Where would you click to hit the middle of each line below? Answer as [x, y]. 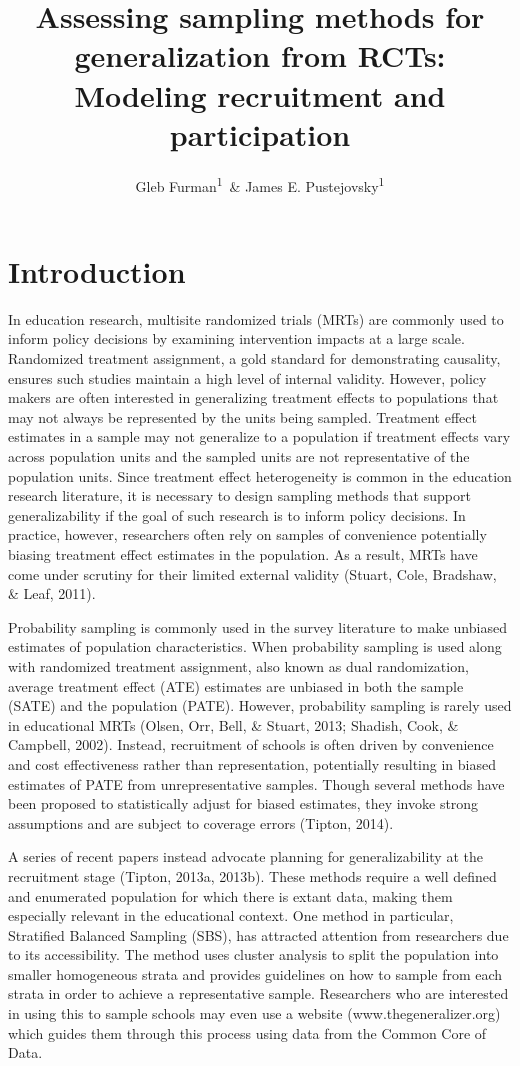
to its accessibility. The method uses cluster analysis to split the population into [253, 954]
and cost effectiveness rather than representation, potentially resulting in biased [252, 763]
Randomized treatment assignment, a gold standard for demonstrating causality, [254, 358]
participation [260, 133]
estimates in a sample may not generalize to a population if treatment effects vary [259, 436]
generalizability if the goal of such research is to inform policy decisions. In [237, 514]
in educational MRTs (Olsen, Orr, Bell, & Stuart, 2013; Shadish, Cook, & [233, 724]
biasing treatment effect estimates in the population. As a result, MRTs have [243, 554]
